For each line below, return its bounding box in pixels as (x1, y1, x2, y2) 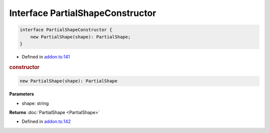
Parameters (9, 91, 34, 97)
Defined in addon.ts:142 (21, 118, 71, 124)
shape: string (21, 100, 49, 106)
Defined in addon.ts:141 (21, 53, 70, 59)
